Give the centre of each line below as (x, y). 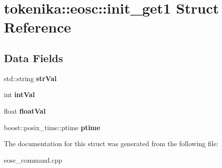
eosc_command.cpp (33, 160)
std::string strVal (30, 78)
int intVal (19, 94)
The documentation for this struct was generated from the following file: (111, 143)
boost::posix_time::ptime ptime (52, 127)
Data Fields (34, 58)
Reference (38, 27)
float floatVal (25, 110)
